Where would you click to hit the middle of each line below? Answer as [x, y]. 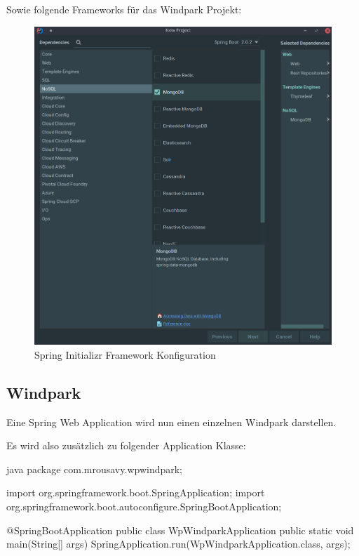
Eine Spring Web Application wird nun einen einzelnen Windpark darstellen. [171, 422]
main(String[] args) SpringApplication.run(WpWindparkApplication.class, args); [178, 544]
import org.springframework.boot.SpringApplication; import [136, 492]
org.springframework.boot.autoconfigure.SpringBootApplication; [144, 507]
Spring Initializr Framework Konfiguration [125, 354]
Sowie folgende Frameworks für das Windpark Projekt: [124, 9]
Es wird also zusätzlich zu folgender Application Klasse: [126, 445]
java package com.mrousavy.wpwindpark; [95, 469]
